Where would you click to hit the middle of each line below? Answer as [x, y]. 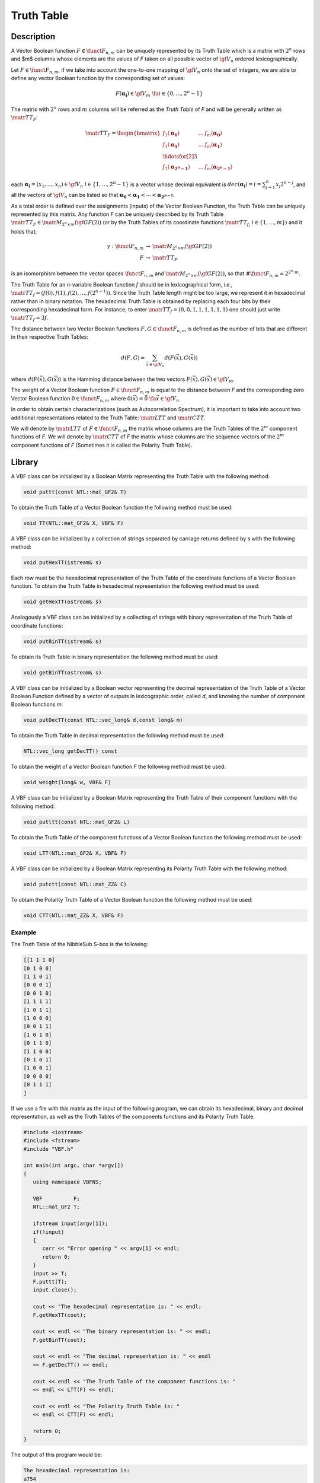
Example [24, 933]
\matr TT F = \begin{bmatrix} [123, 133]
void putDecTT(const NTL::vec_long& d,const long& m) [103, 720]
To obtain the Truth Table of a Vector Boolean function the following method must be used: [122, 507]
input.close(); [55, 1290]
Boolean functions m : [37, 704]
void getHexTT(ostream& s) [63, 602]
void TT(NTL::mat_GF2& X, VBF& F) [73, 523]
